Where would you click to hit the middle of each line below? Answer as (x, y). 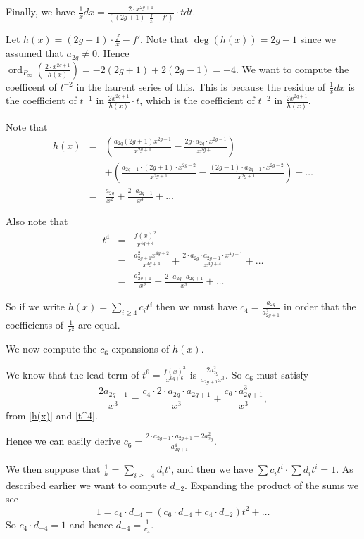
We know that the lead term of (73, 374)
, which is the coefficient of (197, 100)
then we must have (196, 306)
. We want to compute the (292, 69)
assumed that (34, 53)
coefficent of (31, 86)
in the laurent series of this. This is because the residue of (201, 86)
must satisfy (283, 374)
